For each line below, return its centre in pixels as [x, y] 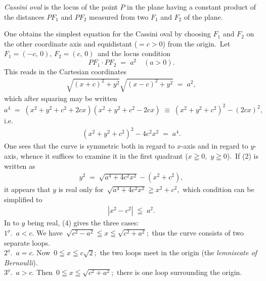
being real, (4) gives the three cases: [83, 223]
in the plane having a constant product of [191, 7]
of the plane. [203, 16]
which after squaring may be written [61, 98]
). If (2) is [242, 156]
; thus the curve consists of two [195, 233]
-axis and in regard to [214, 146]
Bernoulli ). [21, 262]
